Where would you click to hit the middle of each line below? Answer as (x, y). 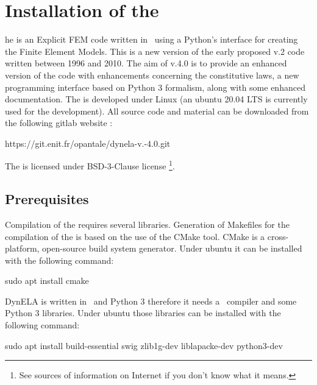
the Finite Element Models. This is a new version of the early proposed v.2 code (155, 51)
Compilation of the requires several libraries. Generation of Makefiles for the (147, 224)
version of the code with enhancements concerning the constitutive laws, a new (152, 75)
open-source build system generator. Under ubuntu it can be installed (172, 248)
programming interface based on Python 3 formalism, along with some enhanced (155, 87)
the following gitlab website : (59, 123)
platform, (22, 248)
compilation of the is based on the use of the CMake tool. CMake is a (135, 236)
